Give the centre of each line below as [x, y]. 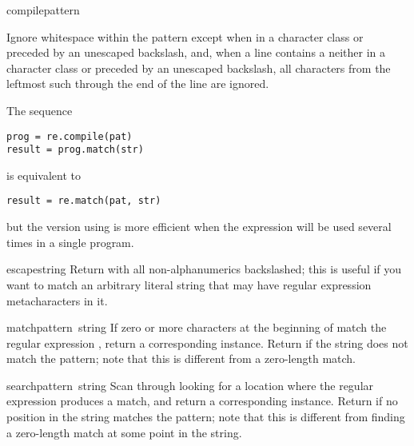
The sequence [40, 110]
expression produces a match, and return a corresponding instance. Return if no [202, 401]
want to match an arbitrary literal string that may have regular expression [189, 284]
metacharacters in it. [57, 300]
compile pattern [43, 10]
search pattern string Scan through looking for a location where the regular [190, 385]
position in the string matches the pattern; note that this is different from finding [206, 417]
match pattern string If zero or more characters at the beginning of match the [197, 327]
